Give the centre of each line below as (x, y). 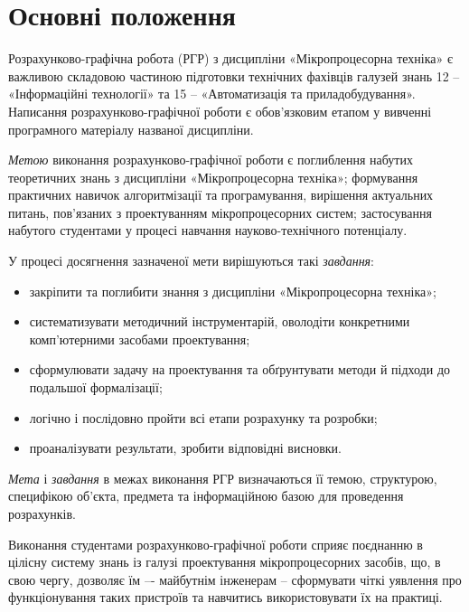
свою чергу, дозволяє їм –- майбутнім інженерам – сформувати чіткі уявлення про (235, 579)
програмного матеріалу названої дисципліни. (131, 129)
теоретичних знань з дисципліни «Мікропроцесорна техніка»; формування (213, 177)
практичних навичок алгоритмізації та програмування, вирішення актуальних (221, 195)
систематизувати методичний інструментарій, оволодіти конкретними (220, 321)
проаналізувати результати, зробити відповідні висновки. (185, 448)
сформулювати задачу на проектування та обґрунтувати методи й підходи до (240, 369)
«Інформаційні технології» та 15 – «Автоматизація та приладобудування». (212, 94)
